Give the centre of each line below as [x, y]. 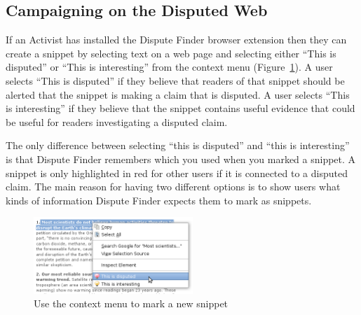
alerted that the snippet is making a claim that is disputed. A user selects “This [178, 94]
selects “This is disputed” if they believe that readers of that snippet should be [175, 80]
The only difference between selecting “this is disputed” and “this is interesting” [178, 145]
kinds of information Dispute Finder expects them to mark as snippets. [159, 200]
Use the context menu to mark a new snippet [131, 303]
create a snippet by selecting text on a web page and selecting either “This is [171, 53]
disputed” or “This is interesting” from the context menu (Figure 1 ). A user [169, 67]
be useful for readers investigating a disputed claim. [117, 121]
